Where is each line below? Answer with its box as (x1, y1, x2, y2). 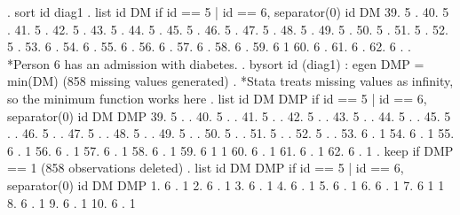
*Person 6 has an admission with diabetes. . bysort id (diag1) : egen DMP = (7, 54, 424, 73)
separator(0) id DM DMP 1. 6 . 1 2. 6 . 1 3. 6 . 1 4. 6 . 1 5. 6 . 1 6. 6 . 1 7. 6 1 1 (7, 175, 445, 194)
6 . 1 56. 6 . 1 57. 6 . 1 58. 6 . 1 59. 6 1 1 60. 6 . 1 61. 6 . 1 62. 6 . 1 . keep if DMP (7, 141, 454, 159)
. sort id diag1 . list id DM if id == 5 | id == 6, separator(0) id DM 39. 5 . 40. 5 (7, 3, 449, 20)
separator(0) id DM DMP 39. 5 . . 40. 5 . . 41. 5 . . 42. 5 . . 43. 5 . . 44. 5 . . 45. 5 (7, 106, 451, 125)
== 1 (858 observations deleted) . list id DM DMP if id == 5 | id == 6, (7, 158, 404, 177)
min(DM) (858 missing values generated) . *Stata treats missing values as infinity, (7, 72, 454, 90)
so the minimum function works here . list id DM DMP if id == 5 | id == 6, (7, 88, 427, 107)
